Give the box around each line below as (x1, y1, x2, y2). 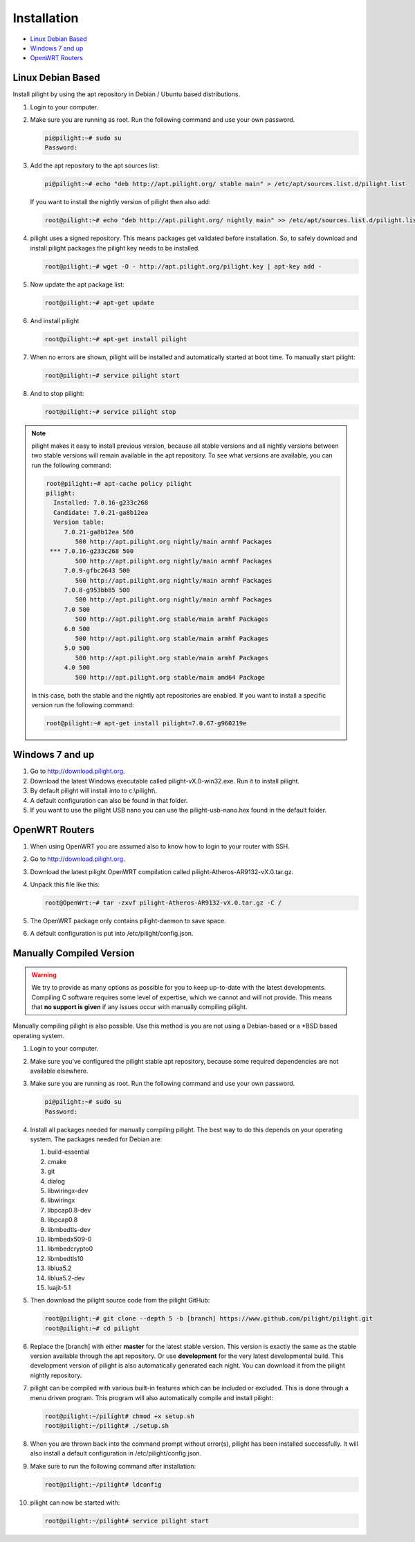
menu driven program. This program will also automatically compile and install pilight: (30, 1393, 273, 1402)
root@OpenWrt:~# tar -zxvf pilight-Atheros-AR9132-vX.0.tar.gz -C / (44, 899, 282, 907)
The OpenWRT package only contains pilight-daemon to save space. (30, 916, 226, 925)
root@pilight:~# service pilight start (44, 371, 180, 379)
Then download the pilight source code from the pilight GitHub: (30, 1296, 210, 1305)
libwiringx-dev (47, 1187, 89, 1195)
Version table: (53, 518, 105, 526)
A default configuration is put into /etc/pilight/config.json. (30, 929, 194, 938)
